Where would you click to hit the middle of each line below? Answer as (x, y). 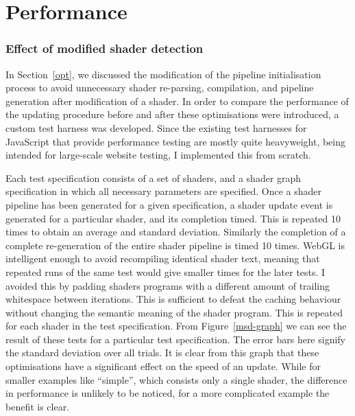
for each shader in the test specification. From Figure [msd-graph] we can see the (176, 326)
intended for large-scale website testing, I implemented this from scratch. (158, 155)
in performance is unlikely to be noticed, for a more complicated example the (168, 393)
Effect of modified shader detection (105, 48)
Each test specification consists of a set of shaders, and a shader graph (154, 177)
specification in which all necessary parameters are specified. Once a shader (164, 191)
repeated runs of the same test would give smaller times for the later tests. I (166, 271)
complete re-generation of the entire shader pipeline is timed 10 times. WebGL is (175, 245)
